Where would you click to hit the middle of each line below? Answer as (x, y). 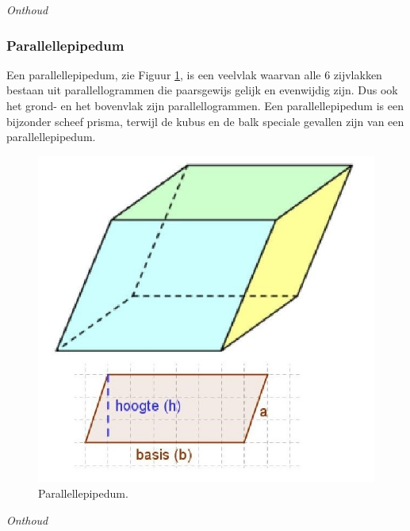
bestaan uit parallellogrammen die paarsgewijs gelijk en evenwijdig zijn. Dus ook (202, 90)
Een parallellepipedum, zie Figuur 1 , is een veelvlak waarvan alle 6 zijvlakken (194, 74)
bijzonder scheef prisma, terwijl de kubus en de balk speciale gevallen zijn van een (205, 121)
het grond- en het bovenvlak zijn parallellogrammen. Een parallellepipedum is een (205, 105)
